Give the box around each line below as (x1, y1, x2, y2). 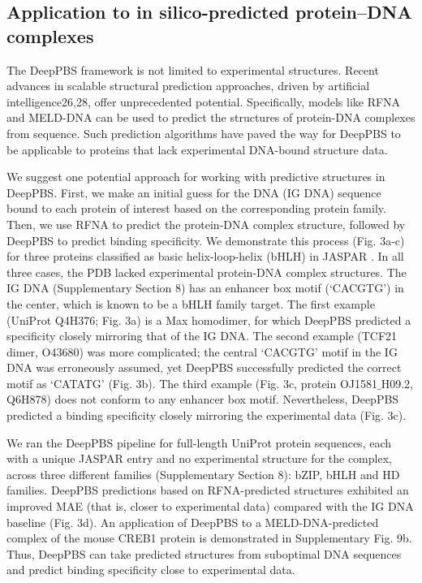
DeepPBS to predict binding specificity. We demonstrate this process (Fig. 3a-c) (6, 231, 405, 248)
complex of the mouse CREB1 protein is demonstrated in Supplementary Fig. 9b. (6, 529, 412, 546)
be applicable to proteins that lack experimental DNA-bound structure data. (6, 140, 388, 158)
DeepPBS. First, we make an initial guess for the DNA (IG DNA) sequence (6, 184, 381, 201)
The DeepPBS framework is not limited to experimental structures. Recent (6, 61, 379, 78)
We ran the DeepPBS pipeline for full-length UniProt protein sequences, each (6, 434, 392, 451)
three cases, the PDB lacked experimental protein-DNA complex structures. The (6, 263, 407, 280)
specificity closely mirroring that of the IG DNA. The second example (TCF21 (6, 327, 398, 344)
